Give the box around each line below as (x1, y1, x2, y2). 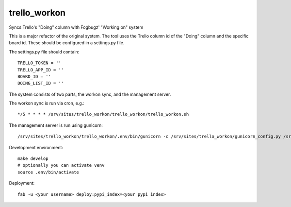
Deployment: (9, 180, 35, 186)
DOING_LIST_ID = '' (17, 81, 64, 86)
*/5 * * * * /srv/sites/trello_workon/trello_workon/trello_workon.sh (17, 112, 189, 117)
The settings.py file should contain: (9, 49, 80, 54)
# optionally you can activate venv (17, 163, 105, 168)
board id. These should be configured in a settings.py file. (9, 40, 125, 46)
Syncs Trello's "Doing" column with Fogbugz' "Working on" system (9, 24, 144, 30)
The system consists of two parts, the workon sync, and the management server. (9, 91, 171, 97)
